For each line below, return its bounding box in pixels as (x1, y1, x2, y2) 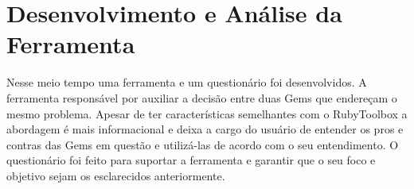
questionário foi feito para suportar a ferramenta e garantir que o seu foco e (6, 152, 376, 168)
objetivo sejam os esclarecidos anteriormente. (6, 167, 225, 183)
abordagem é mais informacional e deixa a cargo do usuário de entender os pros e (6, 121, 404, 137)
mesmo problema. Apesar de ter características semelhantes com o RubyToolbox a (6, 105, 408, 121)
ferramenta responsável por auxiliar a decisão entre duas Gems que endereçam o (6, 89, 397, 106)
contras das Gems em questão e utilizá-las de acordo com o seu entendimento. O (6, 136, 399, 152)
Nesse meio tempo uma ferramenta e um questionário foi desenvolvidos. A (6, 74, 367, 91)
